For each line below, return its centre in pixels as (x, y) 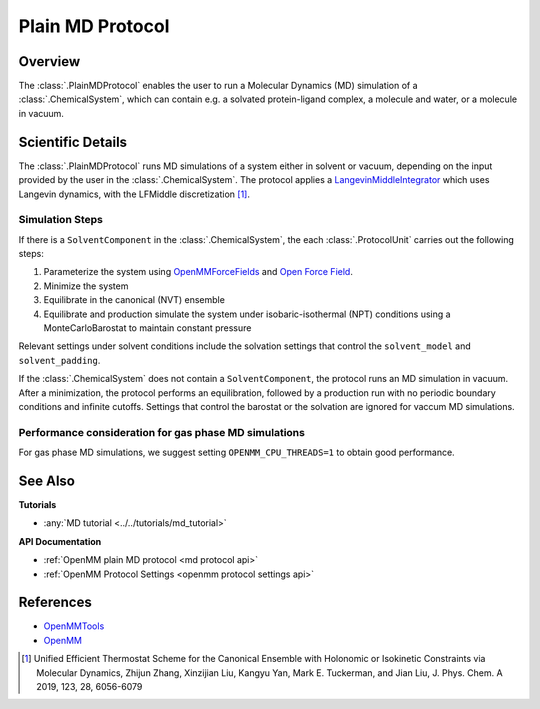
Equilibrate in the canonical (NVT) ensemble (134, 300)
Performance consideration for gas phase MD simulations (161, 432)
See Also (46, 480)
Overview (49, 61)
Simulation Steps (61, 220)
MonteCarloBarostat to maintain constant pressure (147, 328)
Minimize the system (86, 286)
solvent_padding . (59, 360)
